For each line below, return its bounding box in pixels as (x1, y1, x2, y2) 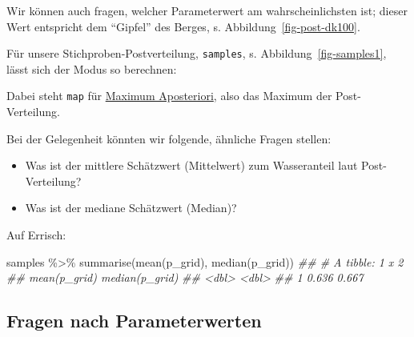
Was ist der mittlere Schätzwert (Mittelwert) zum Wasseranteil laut (25, 157, 358, 174)
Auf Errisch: (6, 227, 66, 243)
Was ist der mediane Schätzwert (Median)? (25, 199, 237, 216)
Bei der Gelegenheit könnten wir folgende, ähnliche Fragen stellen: (6, 130, 332, 146)
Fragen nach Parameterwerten (6, 308, 262, 333)
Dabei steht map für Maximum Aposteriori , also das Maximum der (6, 87, 332, 104)
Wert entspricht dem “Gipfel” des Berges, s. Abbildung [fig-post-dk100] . (6, 18, 360, 34)
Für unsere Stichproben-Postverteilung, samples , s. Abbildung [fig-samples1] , (6, 45, 387, 62)
